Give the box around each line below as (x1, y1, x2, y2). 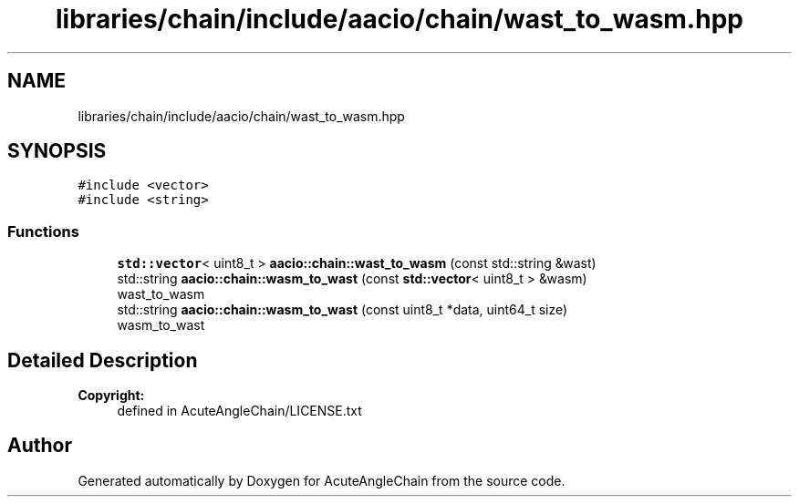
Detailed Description (7, 348, 198, 372)
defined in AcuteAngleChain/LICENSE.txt (117, 403, 362, 419)
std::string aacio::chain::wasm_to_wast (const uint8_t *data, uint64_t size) (117, 302, 568, 318)
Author (7, 434, 72, 458)
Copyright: (78, 387, 145, 404)
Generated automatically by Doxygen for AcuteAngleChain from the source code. (78, 472, 566, 489)
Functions (7, 221, 79, 241)
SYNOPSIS (7, 139, 107, 163)
